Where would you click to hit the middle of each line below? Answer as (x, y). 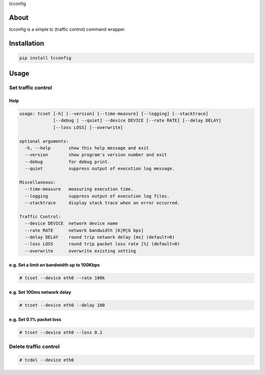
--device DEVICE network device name (71, 224)
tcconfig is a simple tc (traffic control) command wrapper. (67, 29)
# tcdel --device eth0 (47, 360)
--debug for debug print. (67, 162)
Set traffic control (31, 88)
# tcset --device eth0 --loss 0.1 (61, 332)
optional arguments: (44, 141)
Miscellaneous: (38, 182)
